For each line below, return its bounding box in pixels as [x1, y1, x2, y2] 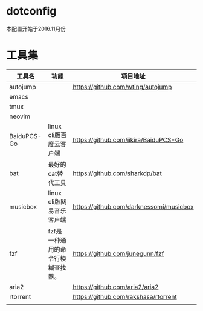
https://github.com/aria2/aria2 [72, 283, 159, 291]
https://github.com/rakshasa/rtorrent [72, 292, 177, 301]
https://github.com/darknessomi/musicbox [72, 202, 194, 210]
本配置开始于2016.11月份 [6, 25, 66, 32]
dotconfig [6, 4, 57, 18]
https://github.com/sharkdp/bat [72, 169, 162, 177]
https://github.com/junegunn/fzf [72, 249, 164, 258]
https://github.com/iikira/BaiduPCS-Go [72, 135, 184, 144]
